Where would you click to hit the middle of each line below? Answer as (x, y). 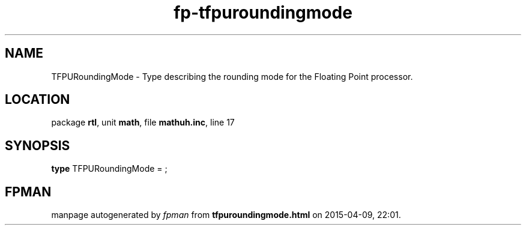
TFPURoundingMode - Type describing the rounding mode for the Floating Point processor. (232, 76)
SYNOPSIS (38, 145)
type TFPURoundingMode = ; (109, 169)
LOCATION (38, 100)
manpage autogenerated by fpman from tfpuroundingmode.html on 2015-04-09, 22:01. (226, 215)
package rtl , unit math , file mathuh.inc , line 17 (143, 123)
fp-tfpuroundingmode (263, 13)
